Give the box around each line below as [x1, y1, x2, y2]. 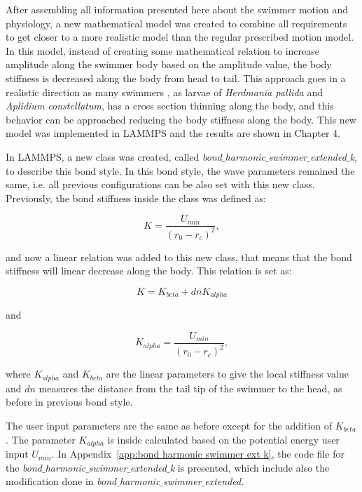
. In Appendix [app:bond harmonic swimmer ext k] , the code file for [51, 446, 344, 461]
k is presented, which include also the [169, 460, 330, 474]
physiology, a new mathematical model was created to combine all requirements [6, 15, 347, 30]
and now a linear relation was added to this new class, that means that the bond [6, 249, 352, 264]
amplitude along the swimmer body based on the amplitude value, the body [6, 57, 332, 72]
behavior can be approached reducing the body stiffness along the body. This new [6, 112, 356, 126]
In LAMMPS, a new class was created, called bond [6, 149, 222, 164]
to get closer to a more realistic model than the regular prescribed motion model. [6, 29, 354, 44]
